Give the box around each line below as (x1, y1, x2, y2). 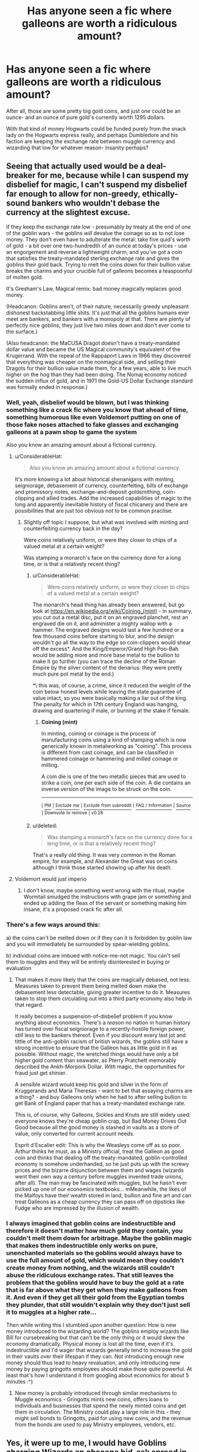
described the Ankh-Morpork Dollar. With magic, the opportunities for (14, 1063, 185, 1070)
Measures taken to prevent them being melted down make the (14, 982, 167, 990)
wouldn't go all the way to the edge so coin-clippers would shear (32, 639, 191, 646)
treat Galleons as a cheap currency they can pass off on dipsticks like (14, 1198, 185, 1205)
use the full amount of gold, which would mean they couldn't (6, 1256, 184, 1264)
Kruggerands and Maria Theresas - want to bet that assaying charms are (14, 1087, 192, 1094)
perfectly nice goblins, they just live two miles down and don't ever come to (6, 322, 191, 329)
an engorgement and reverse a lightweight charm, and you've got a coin (6, 248, 182, 255)
